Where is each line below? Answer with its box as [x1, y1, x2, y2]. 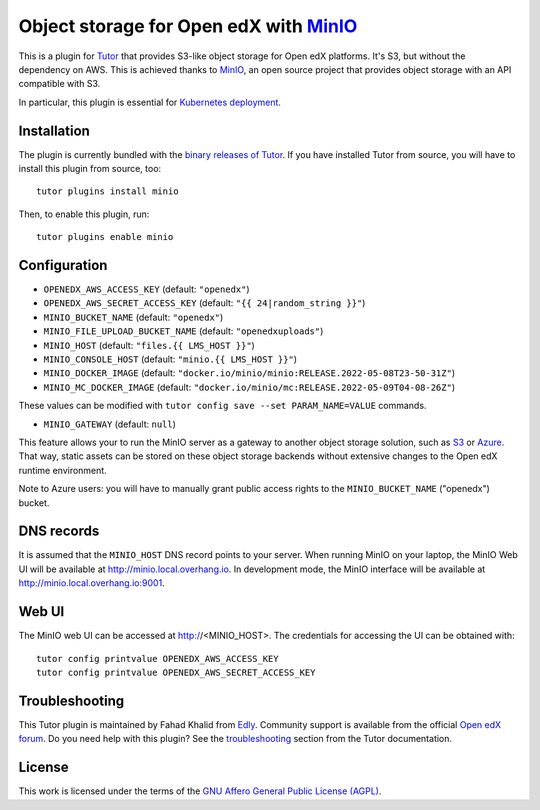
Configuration [18, 257, 108, 274]
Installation [18, 122, 90, 139]
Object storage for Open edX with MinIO [18, 15, 358, 37]
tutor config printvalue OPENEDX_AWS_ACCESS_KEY [36, 653, 279, 664]
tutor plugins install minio [36, 186, 179, 197]
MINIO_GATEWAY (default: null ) [43, 418, 177, 430]
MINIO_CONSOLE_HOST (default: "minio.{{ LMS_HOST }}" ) [43, 353, 298, 365]
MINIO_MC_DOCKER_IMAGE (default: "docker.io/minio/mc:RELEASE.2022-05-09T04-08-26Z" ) [43, 381, 456, 393]
